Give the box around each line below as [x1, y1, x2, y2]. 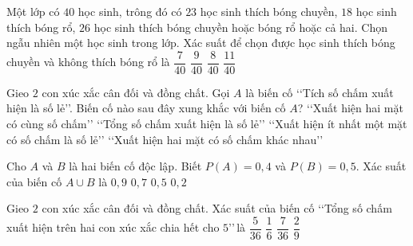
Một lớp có [6, 3, 60, 19]
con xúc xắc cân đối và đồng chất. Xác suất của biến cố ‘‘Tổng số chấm [42, 200, 392, 217]
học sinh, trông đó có [77, 3, 182, 19]
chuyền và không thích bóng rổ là [6, 53, 170, 70]
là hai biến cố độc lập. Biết [69, 158, 202, 174]
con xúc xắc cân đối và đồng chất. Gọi [42, 84, 230, 100]
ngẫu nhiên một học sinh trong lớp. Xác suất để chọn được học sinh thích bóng [6, 34, 395, 51]
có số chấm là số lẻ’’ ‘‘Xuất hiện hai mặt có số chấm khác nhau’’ [6, 131, 324, 147]
